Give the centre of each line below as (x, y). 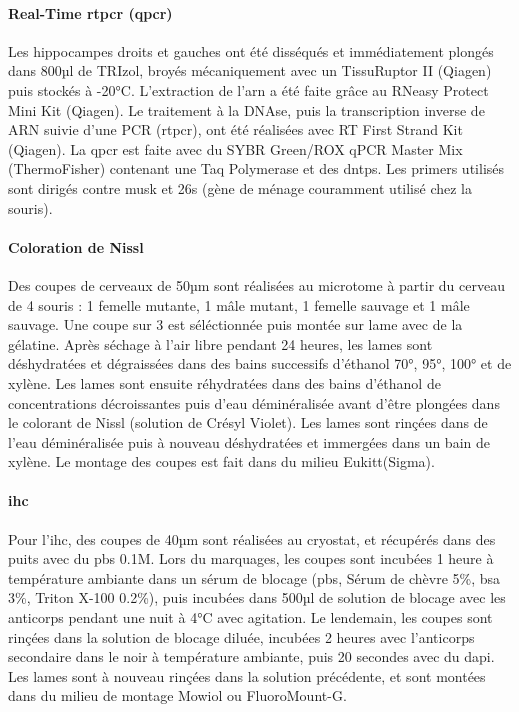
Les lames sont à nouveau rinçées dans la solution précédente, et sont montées (247, 675)
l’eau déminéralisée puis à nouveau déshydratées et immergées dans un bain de (249, 441)
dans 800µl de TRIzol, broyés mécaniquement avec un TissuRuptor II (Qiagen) (250, 70)
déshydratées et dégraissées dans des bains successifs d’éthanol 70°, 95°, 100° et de (260, 363)
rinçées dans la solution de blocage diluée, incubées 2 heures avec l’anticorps (241, 636)
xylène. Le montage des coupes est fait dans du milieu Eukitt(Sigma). (221, 461)
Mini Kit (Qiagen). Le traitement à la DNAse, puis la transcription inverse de (246, 109)
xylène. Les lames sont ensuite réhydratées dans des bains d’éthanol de (224, 382)
